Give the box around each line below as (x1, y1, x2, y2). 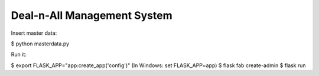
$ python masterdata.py (11, 40, 70, 47)
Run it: (11, 51, 27, 58)
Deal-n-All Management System (11, 9, 172, 22)
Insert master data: (11, 29, 57, 37)
